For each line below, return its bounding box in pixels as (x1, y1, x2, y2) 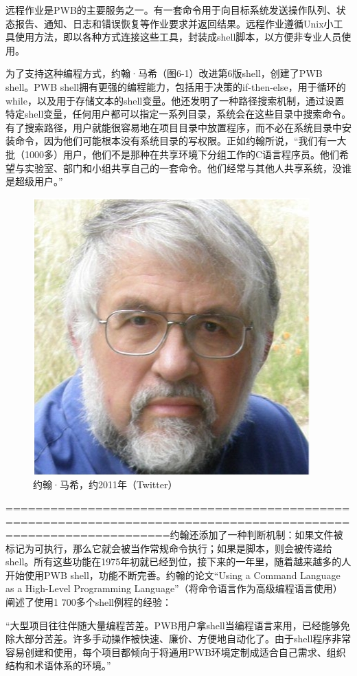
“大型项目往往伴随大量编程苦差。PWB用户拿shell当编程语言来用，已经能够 (5, 618, 341, 632)
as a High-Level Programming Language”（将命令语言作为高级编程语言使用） (5, 581, 343, 596)
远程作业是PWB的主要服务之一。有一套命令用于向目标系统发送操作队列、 (5, 3, 336, 17)
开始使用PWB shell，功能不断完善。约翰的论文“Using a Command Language (5, 567, 341, 582)
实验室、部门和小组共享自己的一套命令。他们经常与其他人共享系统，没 (24, 160, 342, 175)
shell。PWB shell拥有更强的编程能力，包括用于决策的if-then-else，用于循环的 (5, 79, 346, 94)
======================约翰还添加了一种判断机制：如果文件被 (5, 527, 343, 542)
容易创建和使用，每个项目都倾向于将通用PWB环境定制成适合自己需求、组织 (5, 644, 346, 659)
